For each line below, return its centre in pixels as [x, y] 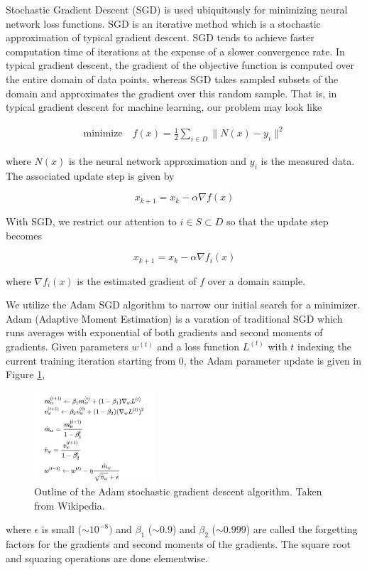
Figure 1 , [26, 374]
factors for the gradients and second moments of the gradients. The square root [179, 544]
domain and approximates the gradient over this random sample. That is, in [171, 93]
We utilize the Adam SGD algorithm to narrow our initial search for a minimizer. [183, 305]
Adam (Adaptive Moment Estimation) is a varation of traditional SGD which [174, 318]
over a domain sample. [257, 280]
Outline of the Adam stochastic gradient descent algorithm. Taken [178, 491]
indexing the [324, 346]
